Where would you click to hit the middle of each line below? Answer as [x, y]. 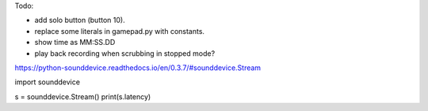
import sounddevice [48, 82]
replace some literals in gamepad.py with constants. [120, 31]
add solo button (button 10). [80, 20]
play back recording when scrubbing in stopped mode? [125, 53]
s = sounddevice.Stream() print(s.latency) [83, 96]
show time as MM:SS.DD [75, 43]
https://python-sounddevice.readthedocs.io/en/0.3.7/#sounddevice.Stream [138, 68]
